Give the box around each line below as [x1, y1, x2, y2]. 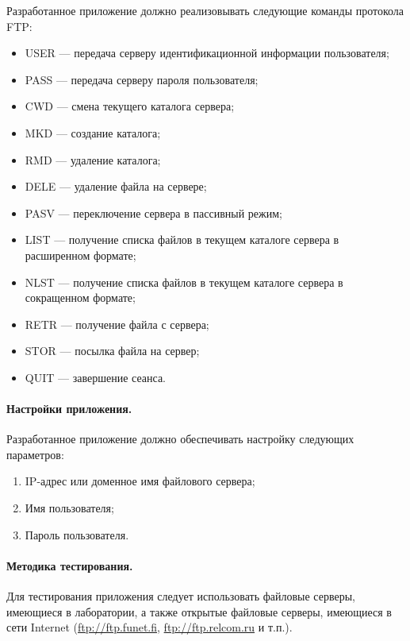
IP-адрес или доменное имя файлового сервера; [25, 473, 255, 489]
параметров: [6, 446, 64, 462]
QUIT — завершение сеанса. [25, 369, 166, 385]
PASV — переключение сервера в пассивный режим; [25, 204, 282, 221]
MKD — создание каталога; [25, 124, 161, 141]
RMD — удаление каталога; [25, 151, 161, 168]
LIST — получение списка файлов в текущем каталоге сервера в [25, 231, 339, 248]
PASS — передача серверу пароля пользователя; [25, 71, 259, 87]
